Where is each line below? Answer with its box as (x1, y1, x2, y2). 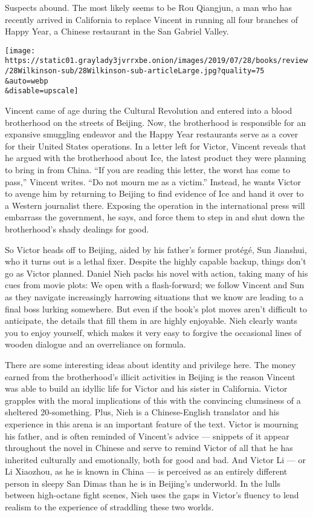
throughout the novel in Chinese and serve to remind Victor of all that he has (5, 441, 293, 454)
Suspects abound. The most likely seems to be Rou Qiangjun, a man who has (5, 1, 292, 13)
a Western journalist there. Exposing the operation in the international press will (5, 199, 305, 211)
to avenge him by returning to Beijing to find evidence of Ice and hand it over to (5, 187, 304, 200)
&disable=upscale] (5, 87, 79, 96)
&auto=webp (5, 76, 48, 85)
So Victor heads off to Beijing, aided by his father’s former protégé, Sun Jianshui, (5, 243, 307, 255)
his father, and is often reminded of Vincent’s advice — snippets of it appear (5, 429, 289, 442)
